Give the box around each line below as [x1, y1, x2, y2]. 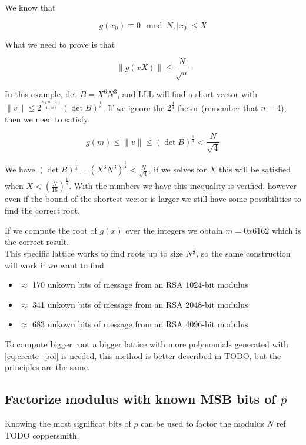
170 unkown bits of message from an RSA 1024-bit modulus [32, 278, 248, 291]
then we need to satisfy [5, 112, 88, 125]
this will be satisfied [219, 163, 291, 175]
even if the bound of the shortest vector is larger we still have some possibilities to [5, 192, 301, 205]
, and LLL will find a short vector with [117, 88, 258, 100]
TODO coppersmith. [5, 429, 79, 441]
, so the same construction [196, 247, 291, 260]
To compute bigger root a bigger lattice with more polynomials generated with [5, 338, 288, 350]
